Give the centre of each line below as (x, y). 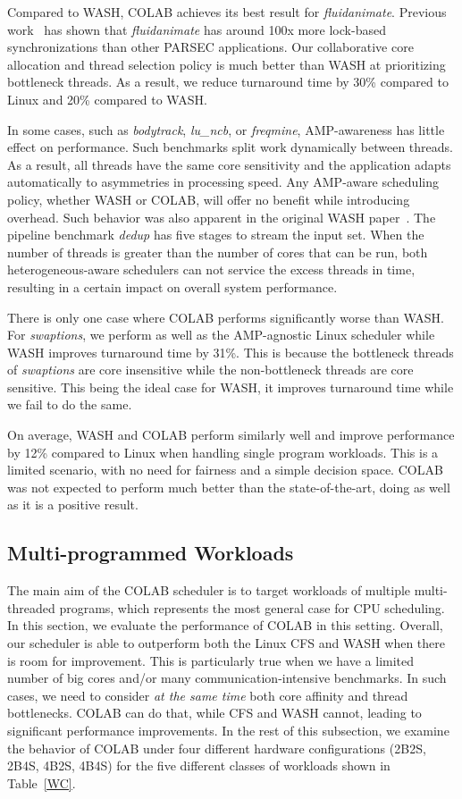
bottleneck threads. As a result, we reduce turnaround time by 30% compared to (228, 82)
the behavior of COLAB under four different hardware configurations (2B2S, (217, 748)
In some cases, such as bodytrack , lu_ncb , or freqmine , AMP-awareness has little (226, 129)
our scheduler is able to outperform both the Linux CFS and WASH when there (226, 643)
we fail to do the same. (70, 404)
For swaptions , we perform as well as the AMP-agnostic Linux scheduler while (221, 335)
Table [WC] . (42, 782)
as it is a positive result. (73, 505)
